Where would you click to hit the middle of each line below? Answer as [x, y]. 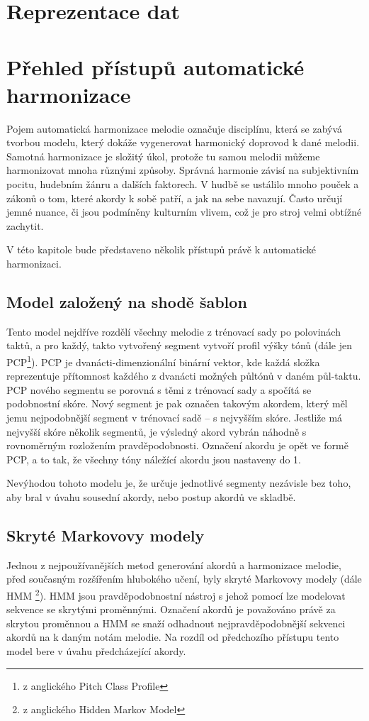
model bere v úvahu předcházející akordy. [96, 651]
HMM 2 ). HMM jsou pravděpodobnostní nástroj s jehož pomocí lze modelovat [176, 594]
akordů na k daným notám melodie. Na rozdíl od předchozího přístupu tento [173, 637]
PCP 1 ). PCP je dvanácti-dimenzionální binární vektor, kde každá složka [163, 361]
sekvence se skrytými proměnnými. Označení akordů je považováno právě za [171, 609]
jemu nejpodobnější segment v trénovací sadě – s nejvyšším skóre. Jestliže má [175, 418]
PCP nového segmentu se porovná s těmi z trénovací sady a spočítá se [159, 389]
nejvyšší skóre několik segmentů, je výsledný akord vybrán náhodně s [157, 431]
